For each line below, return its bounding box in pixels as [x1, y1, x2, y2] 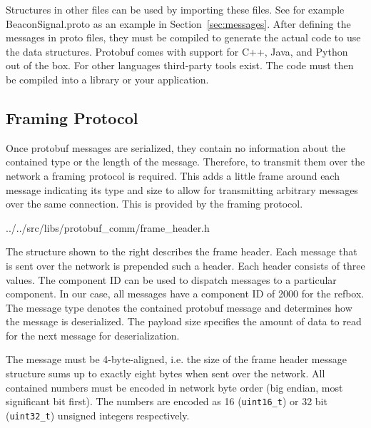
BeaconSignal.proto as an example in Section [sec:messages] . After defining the [6, 16, 351, 31]
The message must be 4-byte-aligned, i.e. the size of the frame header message [6, 352, 347, 367]
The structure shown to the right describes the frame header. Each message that [6, 244, 357, 259]
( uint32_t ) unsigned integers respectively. [6, 407, 190, 422]
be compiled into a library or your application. [6, 71, 209, 86]
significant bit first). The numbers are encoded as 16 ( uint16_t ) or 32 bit [6, 394, 327, 409]
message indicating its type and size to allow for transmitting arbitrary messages [6, 182, 358, 197]
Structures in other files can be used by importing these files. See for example [6, 2, 345, 16]
